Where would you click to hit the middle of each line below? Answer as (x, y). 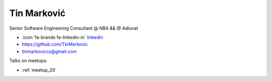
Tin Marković (37, 13)
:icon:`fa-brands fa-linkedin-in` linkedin (62, 37)
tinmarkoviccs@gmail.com (49, 51)
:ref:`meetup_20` (39, 70)
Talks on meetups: (28, 61)
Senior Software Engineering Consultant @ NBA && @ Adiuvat (74, 28)
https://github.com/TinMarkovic (55, 44)
